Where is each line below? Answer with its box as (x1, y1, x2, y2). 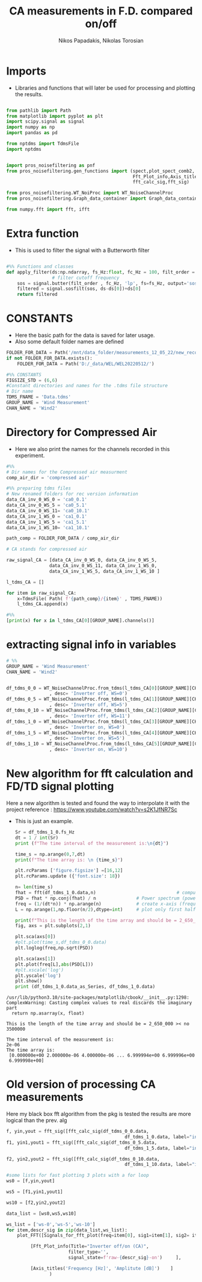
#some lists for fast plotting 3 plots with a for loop (6, 1173, 149, 1179)
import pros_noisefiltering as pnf (6, 162, 96, 168)
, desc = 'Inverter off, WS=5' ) (49, 702, 128, 708)
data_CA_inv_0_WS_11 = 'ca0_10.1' (6, 508, 90, 514)
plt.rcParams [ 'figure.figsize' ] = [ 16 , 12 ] (14, 868, 123, 874)
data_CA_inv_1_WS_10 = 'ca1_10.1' (6, 524, 90, 530)
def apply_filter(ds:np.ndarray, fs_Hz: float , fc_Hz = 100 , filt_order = (6, 269, 195, 275)
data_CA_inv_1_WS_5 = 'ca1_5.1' (6, 519, 87, 525)
